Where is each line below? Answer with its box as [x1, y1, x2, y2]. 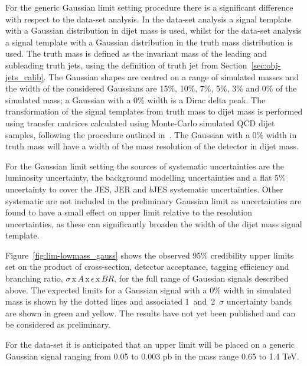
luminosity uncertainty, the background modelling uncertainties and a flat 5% [5, 171, 286, 184]
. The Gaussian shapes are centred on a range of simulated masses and [43, 70, 299, 83]
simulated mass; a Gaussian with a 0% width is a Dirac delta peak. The [5, 93, 266, 106]
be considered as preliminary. [5, 318, 111, 331]
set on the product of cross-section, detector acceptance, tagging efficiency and [5, 260, 289, 273]
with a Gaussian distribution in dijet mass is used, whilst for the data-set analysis [5, 24, 302, 37]
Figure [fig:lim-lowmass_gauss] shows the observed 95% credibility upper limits [5, 249, 294, 261]
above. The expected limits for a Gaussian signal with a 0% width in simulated [5, 283, 292, 296]
